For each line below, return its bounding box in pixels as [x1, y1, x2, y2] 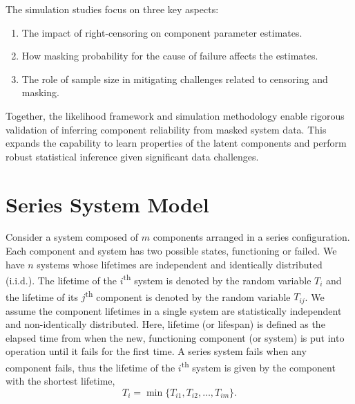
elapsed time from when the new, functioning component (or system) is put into [6, 330, 345, 345]
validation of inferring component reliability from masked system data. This [6, 122, 327, 136]
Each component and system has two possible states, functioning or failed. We [6, 244, 337, 258]
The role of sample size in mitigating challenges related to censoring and [21, 71, 328, 86]
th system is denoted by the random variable [123, 271, 311, 287]
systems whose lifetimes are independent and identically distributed [37, 257, 323, 271]
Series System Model [6, 190, 209, 218]
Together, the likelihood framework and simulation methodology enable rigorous [6, 108, 345, 122]
